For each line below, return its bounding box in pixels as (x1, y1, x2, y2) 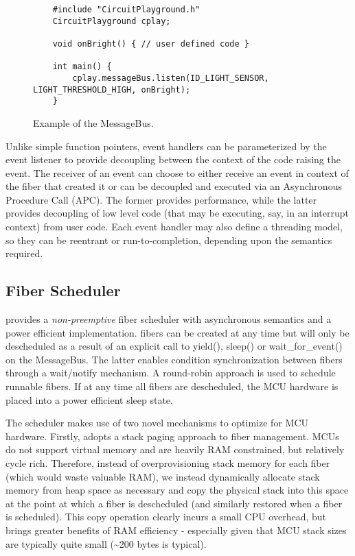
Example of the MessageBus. (33, 115, 154, 130)
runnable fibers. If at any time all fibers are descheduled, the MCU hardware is (5, 379, 339, 394)
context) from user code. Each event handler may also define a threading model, (5, 219, 343, 234)
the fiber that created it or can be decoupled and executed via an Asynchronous (5, 179, 342, 193)
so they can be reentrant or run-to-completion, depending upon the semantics (5, 232, 332, 247)
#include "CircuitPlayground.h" (52, 5, 201, 14)
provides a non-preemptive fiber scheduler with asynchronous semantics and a (5, 312, 332, 326)
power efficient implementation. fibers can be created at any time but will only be (5, 325, 350, 339)
